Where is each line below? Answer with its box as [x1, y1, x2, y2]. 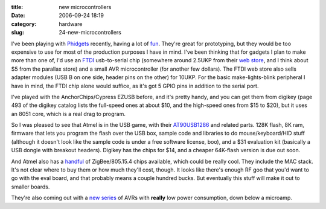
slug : [11, 29, 24, 36]
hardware [59, 20, 83, 27]
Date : [11, 12, 25, 19]
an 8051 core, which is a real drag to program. [11, 110, 126, 117]
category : [11, 20, 37, 27]
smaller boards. [11, 183, 50, 190]
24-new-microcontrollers [59, 29, 122, 36]
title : [11, 4, 24, 10]
